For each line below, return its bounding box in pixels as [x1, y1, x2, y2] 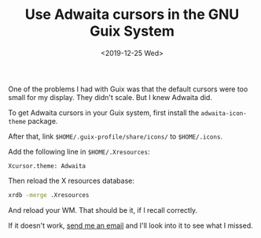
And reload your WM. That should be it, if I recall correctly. [8, 205, 198, 214]
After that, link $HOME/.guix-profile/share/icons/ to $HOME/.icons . [8, 132, 222, 141]
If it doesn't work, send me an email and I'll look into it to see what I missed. [8, 221, 253, 230]
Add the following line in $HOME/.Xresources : [8, 147, 150, 156]
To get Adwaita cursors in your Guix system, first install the [8, 108, 200, 117]
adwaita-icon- [200, 109, 248, 117]
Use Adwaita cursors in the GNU [24, 6, 240, 24]
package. [27, 116, 58, 125]
